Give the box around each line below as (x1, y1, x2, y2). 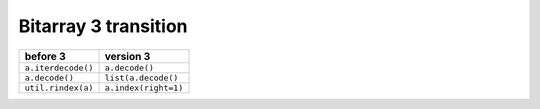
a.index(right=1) (104, 82, 184, 93)
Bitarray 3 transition (18, 15, 189, 37)
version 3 (104, 49, 151, 63)
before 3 (24, 49, 66, 63)
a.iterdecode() (24, 62, 94, 73)
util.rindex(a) (24, 82, 94, 93)
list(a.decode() (104, 72, 179, 83)
